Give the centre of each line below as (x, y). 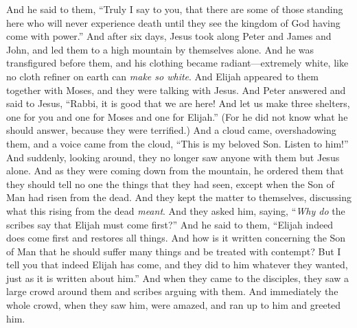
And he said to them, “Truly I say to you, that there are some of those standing (175, 9)
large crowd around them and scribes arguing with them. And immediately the (172, 291)
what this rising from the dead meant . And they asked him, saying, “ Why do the (176, 210)
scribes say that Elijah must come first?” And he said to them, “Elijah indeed (170, 224)
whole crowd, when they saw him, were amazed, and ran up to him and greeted (174, 305)
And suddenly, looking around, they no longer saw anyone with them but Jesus (173, 157)
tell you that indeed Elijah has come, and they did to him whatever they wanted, (177, 265)
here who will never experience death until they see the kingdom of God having (173, 22)
